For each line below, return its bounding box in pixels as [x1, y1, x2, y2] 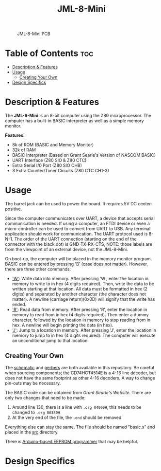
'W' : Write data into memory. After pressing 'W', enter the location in [12, 276, 149, 281]
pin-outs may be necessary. [5, 380, 61, 386]
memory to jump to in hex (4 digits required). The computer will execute [12, 332, 156, 338]
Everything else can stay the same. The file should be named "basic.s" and [5, 424, 155, 430]
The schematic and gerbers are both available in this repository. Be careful [5, 364, 154, 370]
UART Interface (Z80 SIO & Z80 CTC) [12, 157, 87, 163]
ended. [12, 302, 27, 307]
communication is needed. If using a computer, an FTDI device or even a [5, 220, 150, 226]
